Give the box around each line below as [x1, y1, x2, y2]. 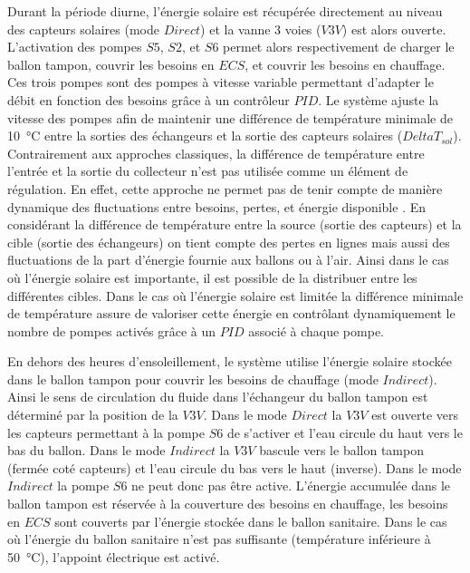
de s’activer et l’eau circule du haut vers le [226, 422, 463, 442]
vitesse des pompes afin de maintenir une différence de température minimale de [7, 108, 453, 127]
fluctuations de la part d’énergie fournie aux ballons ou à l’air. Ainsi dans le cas [7, 250, 449, 269]
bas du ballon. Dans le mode [7, 441, 166, 460]
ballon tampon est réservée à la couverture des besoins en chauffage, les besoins [7, 494, 448, 513]
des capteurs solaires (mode [7, 19, 159, 38]
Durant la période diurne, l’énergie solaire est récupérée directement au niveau [7, 2, 443, 20]
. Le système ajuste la [318, 90, 439, 109]
